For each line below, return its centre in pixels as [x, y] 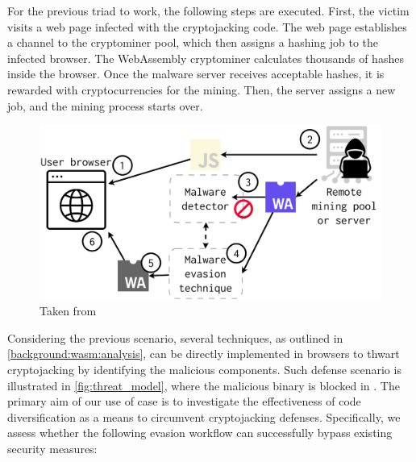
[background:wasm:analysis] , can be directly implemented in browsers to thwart [204, 354]
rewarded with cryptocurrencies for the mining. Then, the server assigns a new [202, 89]
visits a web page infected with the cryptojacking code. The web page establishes [207, 26]
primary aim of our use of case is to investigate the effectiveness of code [184, 401]
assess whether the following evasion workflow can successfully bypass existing [200, 433]
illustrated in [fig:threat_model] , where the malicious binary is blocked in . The [204, 385]
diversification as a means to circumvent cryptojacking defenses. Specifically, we [204, 416]
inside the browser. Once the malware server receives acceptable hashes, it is [196, 74]
